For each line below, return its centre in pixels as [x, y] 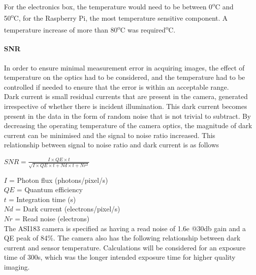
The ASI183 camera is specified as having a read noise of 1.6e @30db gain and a [125, 228]
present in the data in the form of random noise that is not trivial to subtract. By [128, 116]
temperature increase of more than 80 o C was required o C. [90, 29]
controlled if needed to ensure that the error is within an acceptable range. [116, 86]
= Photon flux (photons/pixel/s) [59, 180]
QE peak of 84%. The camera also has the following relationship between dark [122, 238]
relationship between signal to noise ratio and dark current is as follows [112, 145]
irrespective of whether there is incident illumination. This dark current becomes [126, 106]
